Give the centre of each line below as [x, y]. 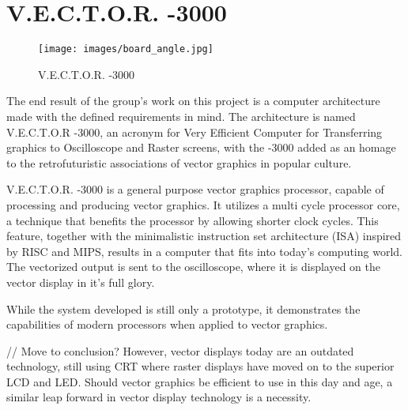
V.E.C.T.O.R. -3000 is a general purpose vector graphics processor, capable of [195, 189]
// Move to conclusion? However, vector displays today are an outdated [180, 350]
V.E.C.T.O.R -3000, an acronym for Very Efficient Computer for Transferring [195, 132]
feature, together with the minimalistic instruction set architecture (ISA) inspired [204, 236]
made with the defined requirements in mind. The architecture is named [181, 116]
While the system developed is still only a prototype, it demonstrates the [183, 308]
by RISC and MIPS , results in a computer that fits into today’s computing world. [204, 251]
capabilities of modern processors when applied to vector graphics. [167, 324]
